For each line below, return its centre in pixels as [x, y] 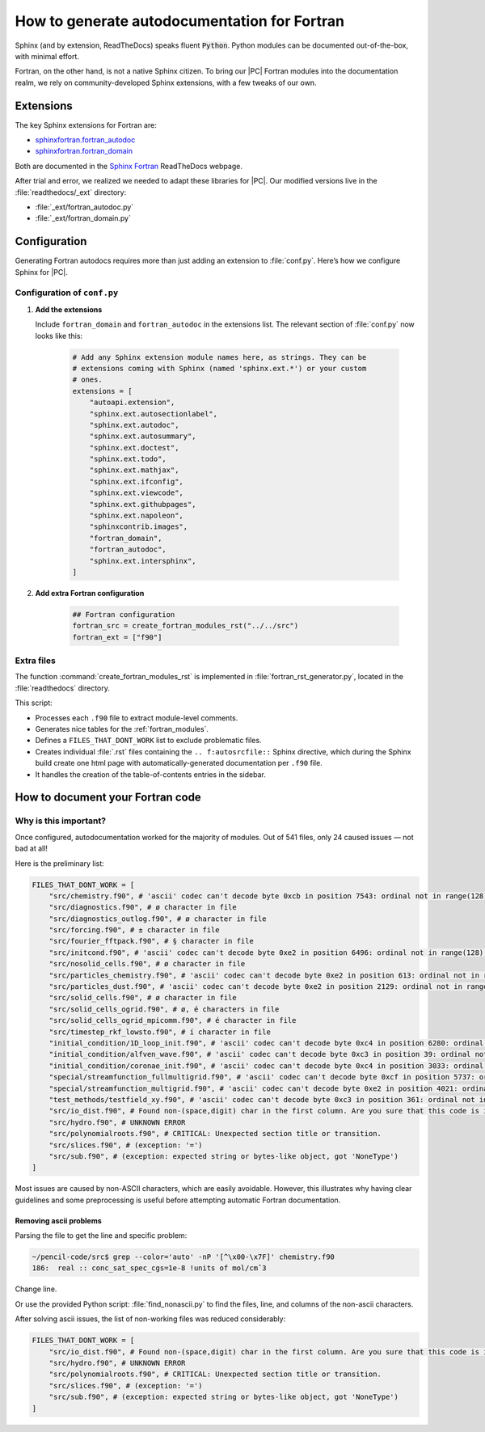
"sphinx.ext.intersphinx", [143, 561]
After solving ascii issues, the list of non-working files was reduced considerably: [150, 1319]
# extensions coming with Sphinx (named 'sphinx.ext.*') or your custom [219, 368]
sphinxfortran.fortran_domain [84, 151]
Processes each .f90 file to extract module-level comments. [137, 718]
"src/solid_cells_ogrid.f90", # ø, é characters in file [164, 1009]
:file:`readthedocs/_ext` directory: [71, 192]
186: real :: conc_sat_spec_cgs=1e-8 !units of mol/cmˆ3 [149, 1268]
